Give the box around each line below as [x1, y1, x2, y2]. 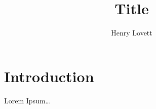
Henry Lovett [111, 27, 152, 38]
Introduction [4, 65, 94, 86]
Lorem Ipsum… [4, 95, 50, 105]
